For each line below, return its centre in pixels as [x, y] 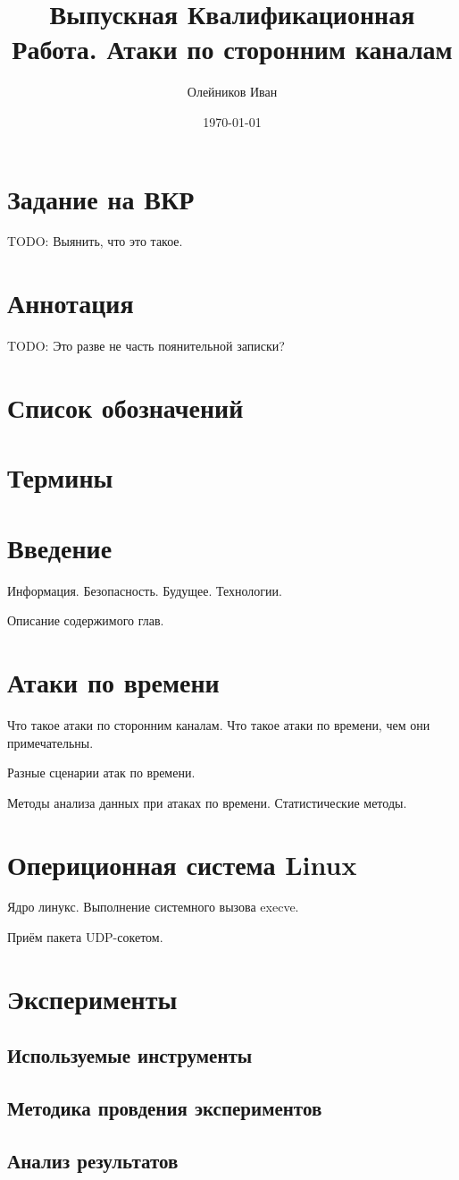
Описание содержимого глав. [86, 620]
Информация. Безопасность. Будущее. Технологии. [145, 590]
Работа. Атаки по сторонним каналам [232, 49]
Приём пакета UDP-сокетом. [85, 937]
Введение [60, 547]
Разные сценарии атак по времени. [101, 773]
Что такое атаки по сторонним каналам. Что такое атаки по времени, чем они [219, 724]
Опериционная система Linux [182, 864]
